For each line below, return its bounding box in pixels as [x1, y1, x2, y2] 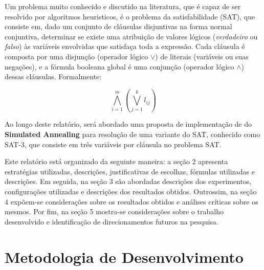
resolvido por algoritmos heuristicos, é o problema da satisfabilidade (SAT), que [5, 11, 255, 21]
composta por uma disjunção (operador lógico [5, 51, 148, 61]
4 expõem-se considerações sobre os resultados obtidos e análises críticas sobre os [5, 196, 258, 207]
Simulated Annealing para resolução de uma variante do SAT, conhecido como [5, 129, 260, 140]
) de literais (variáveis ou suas [155, 51, 249, 61]
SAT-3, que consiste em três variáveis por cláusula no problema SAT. [5, 139, 222, 149]
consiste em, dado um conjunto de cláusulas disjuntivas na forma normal [5, 21, 232, 32]
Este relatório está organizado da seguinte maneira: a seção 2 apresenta [5, 156, 228, 167]
